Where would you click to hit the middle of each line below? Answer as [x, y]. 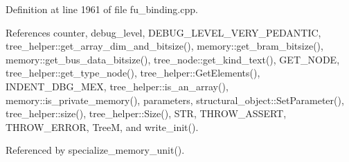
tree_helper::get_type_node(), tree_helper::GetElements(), [133, 73]
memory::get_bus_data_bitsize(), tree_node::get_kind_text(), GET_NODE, [173, 59]
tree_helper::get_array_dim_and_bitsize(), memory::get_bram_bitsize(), [164, 46]
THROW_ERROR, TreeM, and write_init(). [102, 126]
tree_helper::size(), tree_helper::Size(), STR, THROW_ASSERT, [146, 113]
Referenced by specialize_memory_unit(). [95, 150]
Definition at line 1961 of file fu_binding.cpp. [102, 9]
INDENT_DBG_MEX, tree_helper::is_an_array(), [117, 86]
